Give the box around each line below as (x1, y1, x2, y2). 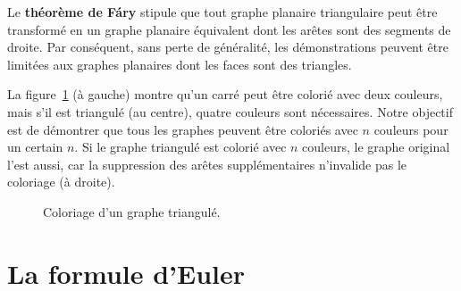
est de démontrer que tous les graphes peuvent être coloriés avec (7, 120, 358, 138)
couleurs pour (373, 120, 448, 138)
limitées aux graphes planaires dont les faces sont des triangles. (7, 54, 352, 73)
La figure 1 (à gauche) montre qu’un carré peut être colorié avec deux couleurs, (7, 85, 443, 104)
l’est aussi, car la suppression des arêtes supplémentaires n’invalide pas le (7, 154, 407, 173)
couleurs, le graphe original (302, 137, 450, 156)
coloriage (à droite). (7, 172, 115, 191)
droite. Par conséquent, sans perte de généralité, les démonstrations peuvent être (7, 37, 448, 56)
